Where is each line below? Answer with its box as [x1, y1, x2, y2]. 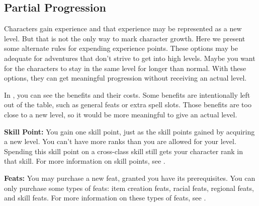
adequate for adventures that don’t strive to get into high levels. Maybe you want [4, 52, 255, 63]
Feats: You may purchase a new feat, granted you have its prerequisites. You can [4, 172, 255, 183]
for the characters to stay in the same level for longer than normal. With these [4, 62, 246, 73]
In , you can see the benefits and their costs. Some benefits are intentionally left [4, 89, 250, 100]
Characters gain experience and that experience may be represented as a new [4, 23, 242, 34]
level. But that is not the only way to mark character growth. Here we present [4, 33, 245, 43]
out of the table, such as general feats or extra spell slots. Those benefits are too [4, 99, 251, 110]
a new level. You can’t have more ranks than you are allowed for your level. [4, 136, 236, 147]
